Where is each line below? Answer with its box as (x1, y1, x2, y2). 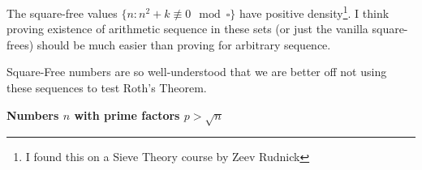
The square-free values (6, 4, 118, 21)
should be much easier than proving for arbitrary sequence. (37, 36, 331, 53)
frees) (6, 36, 34, 53)
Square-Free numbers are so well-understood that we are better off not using (6, 63, 387, 80)
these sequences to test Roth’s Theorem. (6, 79, 207, 96)
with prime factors (74, 106, 180, 123)
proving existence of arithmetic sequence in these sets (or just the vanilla (6, 20, 368, 37)
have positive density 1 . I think (239, 2, 390, 21)
